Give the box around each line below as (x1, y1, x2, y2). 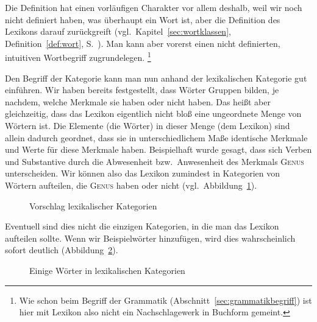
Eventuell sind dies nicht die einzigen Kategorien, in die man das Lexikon (5, 220, 279, 233)
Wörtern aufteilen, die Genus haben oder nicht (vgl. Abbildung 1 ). (5, 178, 257, 191)
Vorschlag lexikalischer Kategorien (29, 199, 157, 212)
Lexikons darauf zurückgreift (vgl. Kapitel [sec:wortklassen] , (5, 25, 231, 38)
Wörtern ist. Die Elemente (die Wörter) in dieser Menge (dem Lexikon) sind (5, 119, 290, 131)
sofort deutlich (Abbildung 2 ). (5, 243, 118, 256)
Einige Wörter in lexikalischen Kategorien (29, 264, 185, 276)
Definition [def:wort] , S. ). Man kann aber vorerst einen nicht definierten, (5, 37, 280, 49)
